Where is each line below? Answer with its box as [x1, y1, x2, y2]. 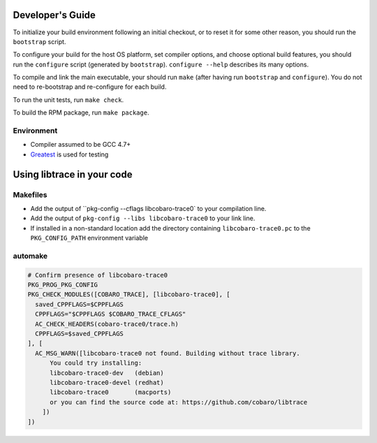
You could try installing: [50, 359, 142, 367]
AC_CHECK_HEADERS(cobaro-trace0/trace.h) [35, 320, 179, 328]
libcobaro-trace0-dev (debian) [50, 369, 164, 377]
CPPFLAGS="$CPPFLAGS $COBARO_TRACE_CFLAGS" [35, 310, 186, 318]
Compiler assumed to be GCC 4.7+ [30, 140, 131, 149]
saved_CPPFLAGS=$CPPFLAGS [35, 300, 124, 308]
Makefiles [13, 189, 48, 199]
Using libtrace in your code [13, 168, 133, 180]
